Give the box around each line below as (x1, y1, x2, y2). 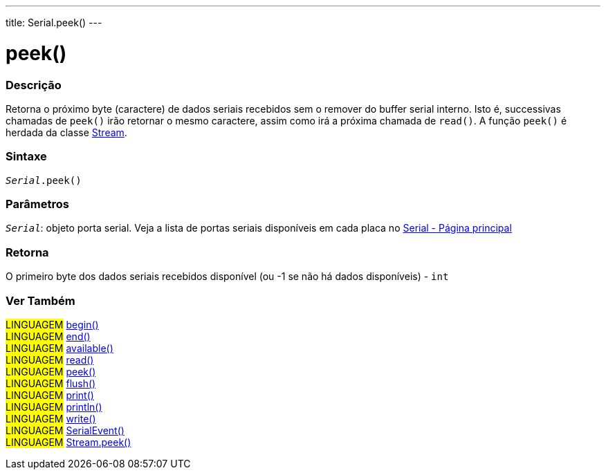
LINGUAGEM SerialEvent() (6, 424, 125, 436)
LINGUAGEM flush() (6, 377, 96, 389)
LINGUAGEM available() (6, 342, 113, 354)
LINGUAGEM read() (6, 353, 94, 366)
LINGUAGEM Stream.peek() (6, 436, 131, 448)
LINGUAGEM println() (6, 400, 102, 413)
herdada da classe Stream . (6, 126, 127, 138)
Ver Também (6, 293, 75, 308)
